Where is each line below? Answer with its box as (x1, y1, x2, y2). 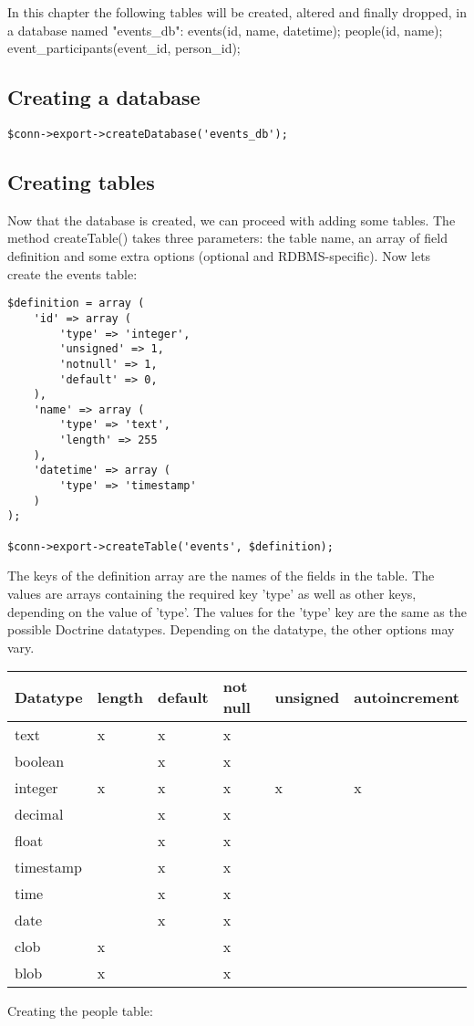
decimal (15, 803, 64, 825)
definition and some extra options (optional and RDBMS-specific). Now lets (7, 246, 431, 266)
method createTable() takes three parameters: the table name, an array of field (7, 228, 448, 247)
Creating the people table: (7, 1001, 153, 1021)
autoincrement (354, 686, 459, 707)
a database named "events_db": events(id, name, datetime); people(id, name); (7, 20, 443, 39)
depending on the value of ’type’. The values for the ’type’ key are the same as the (7, 602, 467, 621)
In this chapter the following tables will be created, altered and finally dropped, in (7, 3, 467, 21)
